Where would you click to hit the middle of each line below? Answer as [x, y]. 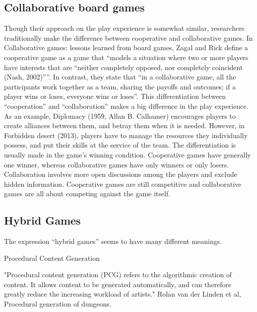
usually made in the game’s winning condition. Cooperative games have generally [128, 154]
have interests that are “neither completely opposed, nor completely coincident [124, 67]
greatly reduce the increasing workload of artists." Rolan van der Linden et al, [123, 294]
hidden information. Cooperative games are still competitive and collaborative [123, 184]
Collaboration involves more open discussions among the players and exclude [121, 174]
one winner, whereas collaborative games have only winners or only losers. [117, 164]
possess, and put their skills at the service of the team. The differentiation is [120, 145]
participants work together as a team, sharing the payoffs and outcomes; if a [120, 86]
